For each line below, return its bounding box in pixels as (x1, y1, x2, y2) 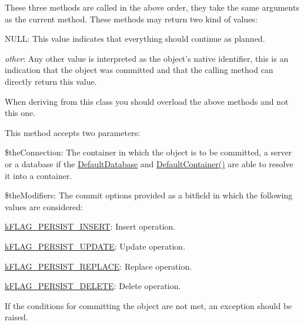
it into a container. (5, 169, 72, 181)
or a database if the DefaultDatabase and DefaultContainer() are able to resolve (5, 157, 293, 170)
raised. (5, 311, 28, 323)
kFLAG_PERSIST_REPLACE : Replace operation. (5, 260, 192, 272)
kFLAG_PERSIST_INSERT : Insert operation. (5, 220, 176, 233)
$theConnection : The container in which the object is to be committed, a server (5, 146, 292, 158)
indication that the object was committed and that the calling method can (5, 64, 273, 76)
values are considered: (5, 200, 83, 213)
